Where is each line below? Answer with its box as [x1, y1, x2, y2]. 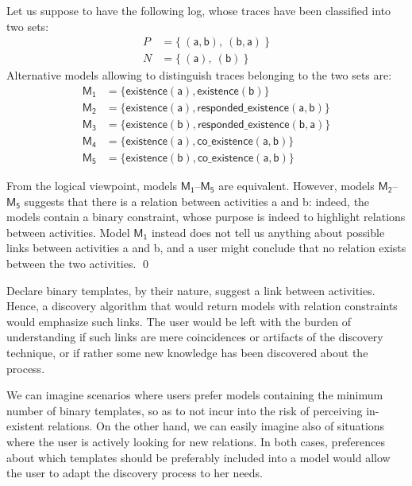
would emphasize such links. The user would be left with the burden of [6, 313, 351, 329]
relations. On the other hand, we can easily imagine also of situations [48, 418, 385, 434]
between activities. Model [6, 224, 130, 240]
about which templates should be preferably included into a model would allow [6, 449, 391, 465]
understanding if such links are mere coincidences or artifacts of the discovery [6, 329, 383, 345]
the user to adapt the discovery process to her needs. [6, 465, 263, 481]
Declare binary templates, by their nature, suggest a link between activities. [6, 282, 375, 298]
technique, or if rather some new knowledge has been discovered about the [6, 344, 368, 360]
